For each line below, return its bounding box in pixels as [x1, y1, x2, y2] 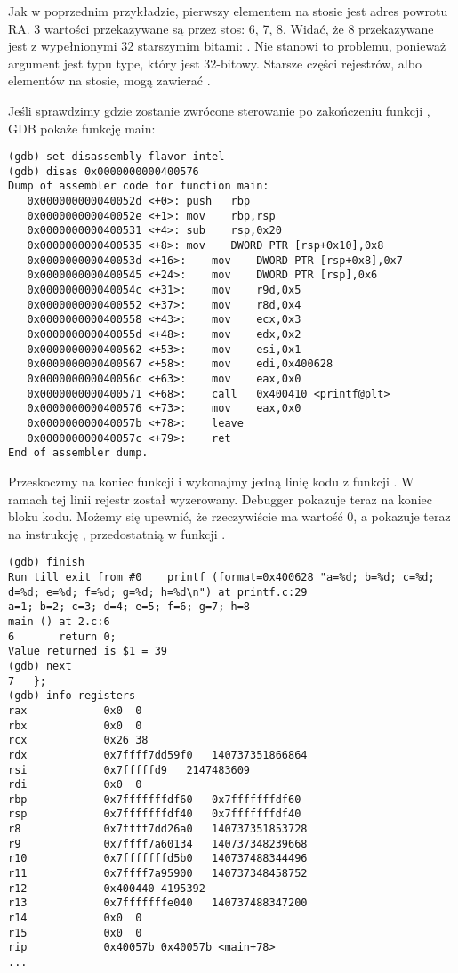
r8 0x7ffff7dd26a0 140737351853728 [8, 823, 308, 836]
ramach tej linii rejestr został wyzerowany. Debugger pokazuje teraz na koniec [8, 489, 432, 508]
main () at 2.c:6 [8, 615, 110, 628]
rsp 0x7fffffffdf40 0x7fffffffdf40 [8, 808, 301, 821]
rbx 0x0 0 [8, 719, 142, 732]
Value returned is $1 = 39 [8, 645, 167, 658]
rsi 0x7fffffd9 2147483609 [8, 763, 251, 776]
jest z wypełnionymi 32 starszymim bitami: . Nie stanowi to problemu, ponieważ [8, 36, 446, 55]
